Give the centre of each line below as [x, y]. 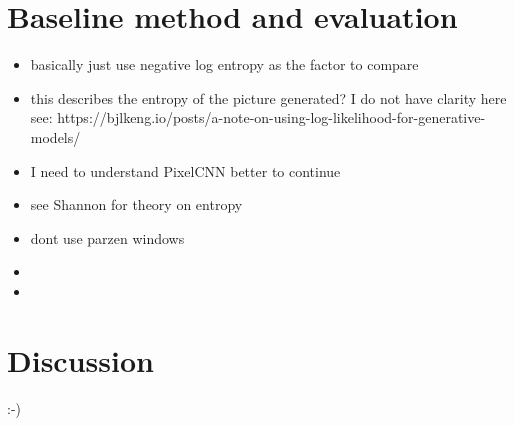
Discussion [80, 359]
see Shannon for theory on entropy [136, 204]
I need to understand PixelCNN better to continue [185, 170]
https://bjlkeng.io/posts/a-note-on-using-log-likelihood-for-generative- [271, 117]
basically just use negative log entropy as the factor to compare [224, 64]
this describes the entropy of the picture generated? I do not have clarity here [268, 97]
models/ [55, 136]
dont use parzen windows [107, 237]
